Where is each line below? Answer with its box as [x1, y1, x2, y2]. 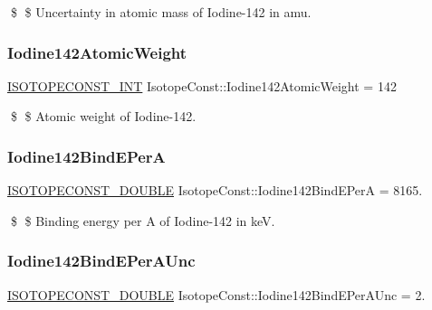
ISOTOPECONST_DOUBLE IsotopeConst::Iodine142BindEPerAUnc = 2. [7, 285, 426, 304]
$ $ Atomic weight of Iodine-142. [10, 107, 197, 126]
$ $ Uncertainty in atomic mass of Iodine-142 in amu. [10, 3, 312, 21]
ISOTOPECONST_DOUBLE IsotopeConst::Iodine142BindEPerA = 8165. [7, 181, 423, 200]
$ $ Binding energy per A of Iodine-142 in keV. [10, 211, 275, 230]
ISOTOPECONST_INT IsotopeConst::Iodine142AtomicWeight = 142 [7, 76, 397, 95]
